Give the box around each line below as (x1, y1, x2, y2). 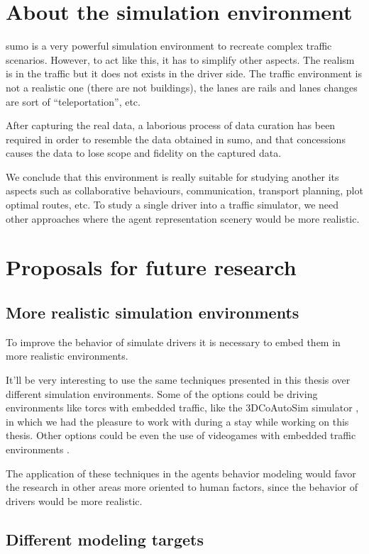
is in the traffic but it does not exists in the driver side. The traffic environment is (6, 66, 362, 81)
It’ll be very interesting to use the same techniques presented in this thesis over (6, 372, 351, 387)
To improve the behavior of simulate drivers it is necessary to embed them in (6, 334, 341, 349)
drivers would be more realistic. (6, 493, 143, 508)
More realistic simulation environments (6, 301, 299, 323)
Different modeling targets (6, 528, 204, 550)
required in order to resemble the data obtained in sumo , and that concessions (6, 131, 346, 146)
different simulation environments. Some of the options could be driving (6, 386, 318, 401)
